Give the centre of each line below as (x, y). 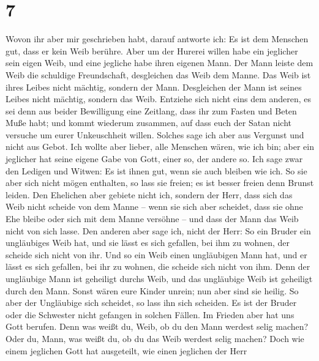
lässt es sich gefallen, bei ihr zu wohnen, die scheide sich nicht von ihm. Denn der (158, 266)
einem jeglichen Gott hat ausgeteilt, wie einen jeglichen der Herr (126, 350)
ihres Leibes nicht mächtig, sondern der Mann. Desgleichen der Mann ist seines (154, 87)
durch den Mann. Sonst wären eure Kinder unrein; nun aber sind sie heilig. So (152, 290)
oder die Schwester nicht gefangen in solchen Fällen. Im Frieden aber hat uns (150, 314)
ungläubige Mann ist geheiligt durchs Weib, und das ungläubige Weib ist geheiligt (159, 278)
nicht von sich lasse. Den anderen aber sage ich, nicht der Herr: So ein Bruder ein (158, 230)
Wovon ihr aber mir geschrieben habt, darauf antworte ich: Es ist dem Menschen (157, 39)
